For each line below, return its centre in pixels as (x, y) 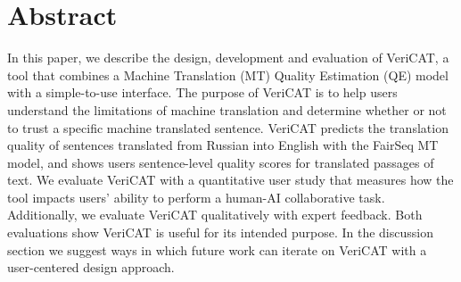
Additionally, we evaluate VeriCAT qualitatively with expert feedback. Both (215, 215)
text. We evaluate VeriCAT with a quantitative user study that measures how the (230, 180)
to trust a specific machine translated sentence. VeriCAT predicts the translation (228, 127)
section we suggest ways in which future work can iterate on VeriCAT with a (217, 249)
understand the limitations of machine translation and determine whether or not (227, 109)
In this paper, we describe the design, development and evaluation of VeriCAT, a (228, 58)
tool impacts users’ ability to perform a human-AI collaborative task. (196, 197)
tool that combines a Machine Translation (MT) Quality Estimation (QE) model (228, 75)
